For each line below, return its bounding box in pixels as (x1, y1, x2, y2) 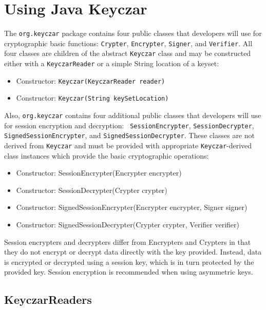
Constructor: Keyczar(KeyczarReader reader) (16, 75, 165, 86)
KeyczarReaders (4, 292, 92, 307)
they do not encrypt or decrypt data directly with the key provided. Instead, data (4, 246, 262, 257)
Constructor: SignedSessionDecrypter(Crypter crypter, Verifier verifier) (16, 219, 239, 230)
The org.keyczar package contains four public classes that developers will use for (4, 28, 262, 38)
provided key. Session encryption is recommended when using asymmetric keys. (4, 266, 253, 277)
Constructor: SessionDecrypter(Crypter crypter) (16, 184, 167, 195)
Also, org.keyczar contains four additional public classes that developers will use (4, 110, 261, 121)
